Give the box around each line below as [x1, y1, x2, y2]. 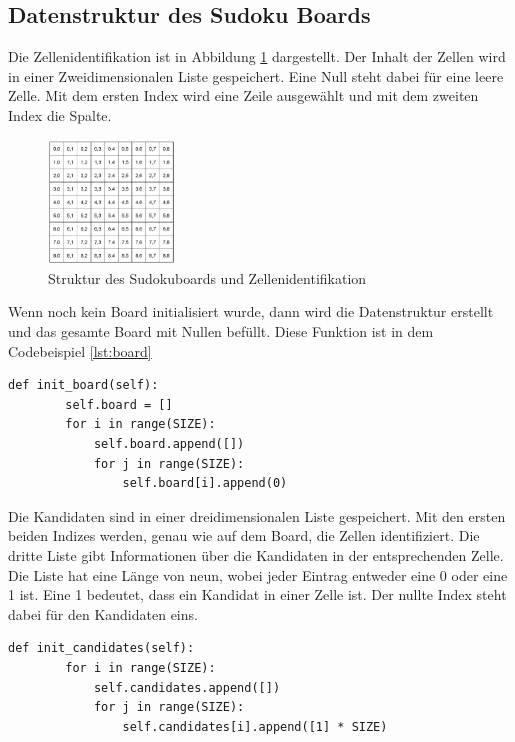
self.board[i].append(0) [122, 476, 288, 491]
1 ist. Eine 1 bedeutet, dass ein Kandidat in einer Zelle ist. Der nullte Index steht [8, 584, 507, 605]
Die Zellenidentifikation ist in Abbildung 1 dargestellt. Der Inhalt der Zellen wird [8, 46, 506, 67]
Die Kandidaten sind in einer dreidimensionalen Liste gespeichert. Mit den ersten [8, 505, 506, 526]
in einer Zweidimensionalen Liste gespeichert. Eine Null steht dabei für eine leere [8, 65, 504, 86]
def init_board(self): [8, 378, 159, 393]
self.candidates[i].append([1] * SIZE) [122, 719, 388, 734]
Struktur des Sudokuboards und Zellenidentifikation [48, 267, 367, 288]
